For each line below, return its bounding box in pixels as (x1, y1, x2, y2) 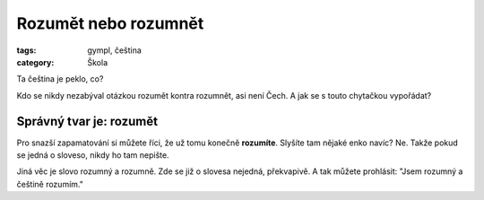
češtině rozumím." (16, 178, 84, 189)
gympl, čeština (87, 45, 143, 56)
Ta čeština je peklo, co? (16, 74, 104, 84)
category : (16, 57, 55, 67)
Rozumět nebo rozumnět (16, 13, 204, 33)
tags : (16, 45, 37, 56)
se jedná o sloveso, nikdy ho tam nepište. (16, 150, 169, 161)
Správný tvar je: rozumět (16, 113, 159, 129)
